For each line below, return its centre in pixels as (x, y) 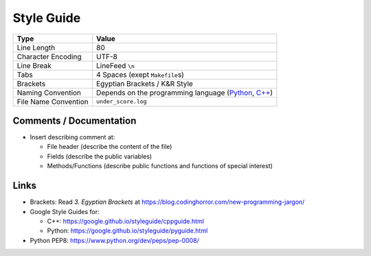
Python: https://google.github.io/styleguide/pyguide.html (127, 231)
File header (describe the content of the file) (110, 147)
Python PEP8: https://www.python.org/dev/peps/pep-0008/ (114, 240)
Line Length (36, 47)
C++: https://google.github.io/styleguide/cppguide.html (125, 221)
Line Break (34, 65)
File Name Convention (53, 102)
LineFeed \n (116, 65)
